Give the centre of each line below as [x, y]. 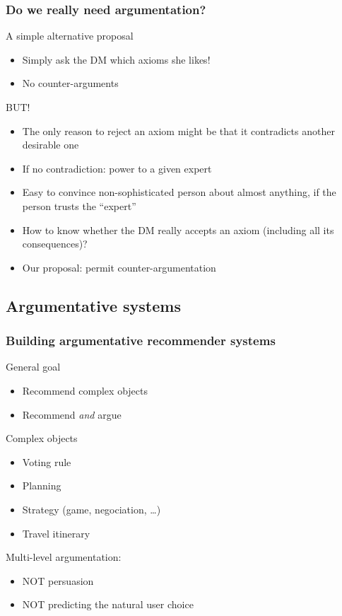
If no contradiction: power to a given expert [117, 168]
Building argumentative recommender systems [141, 341]
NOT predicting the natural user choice [108, 604]
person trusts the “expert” [79, 205]
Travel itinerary [56, 533]
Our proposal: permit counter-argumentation [119, 267]
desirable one [51, 145]
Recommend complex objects [85, 390]
